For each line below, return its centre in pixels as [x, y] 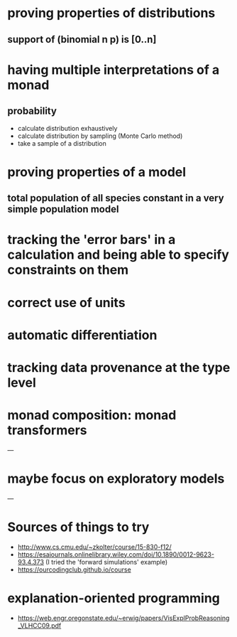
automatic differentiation [82, 335]
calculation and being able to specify [118, 255]
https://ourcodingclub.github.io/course [74, 569]
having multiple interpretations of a [114, 70]
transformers [47, 430]
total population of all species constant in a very [116, 198]
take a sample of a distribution [62, 143]
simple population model [63, 209]
